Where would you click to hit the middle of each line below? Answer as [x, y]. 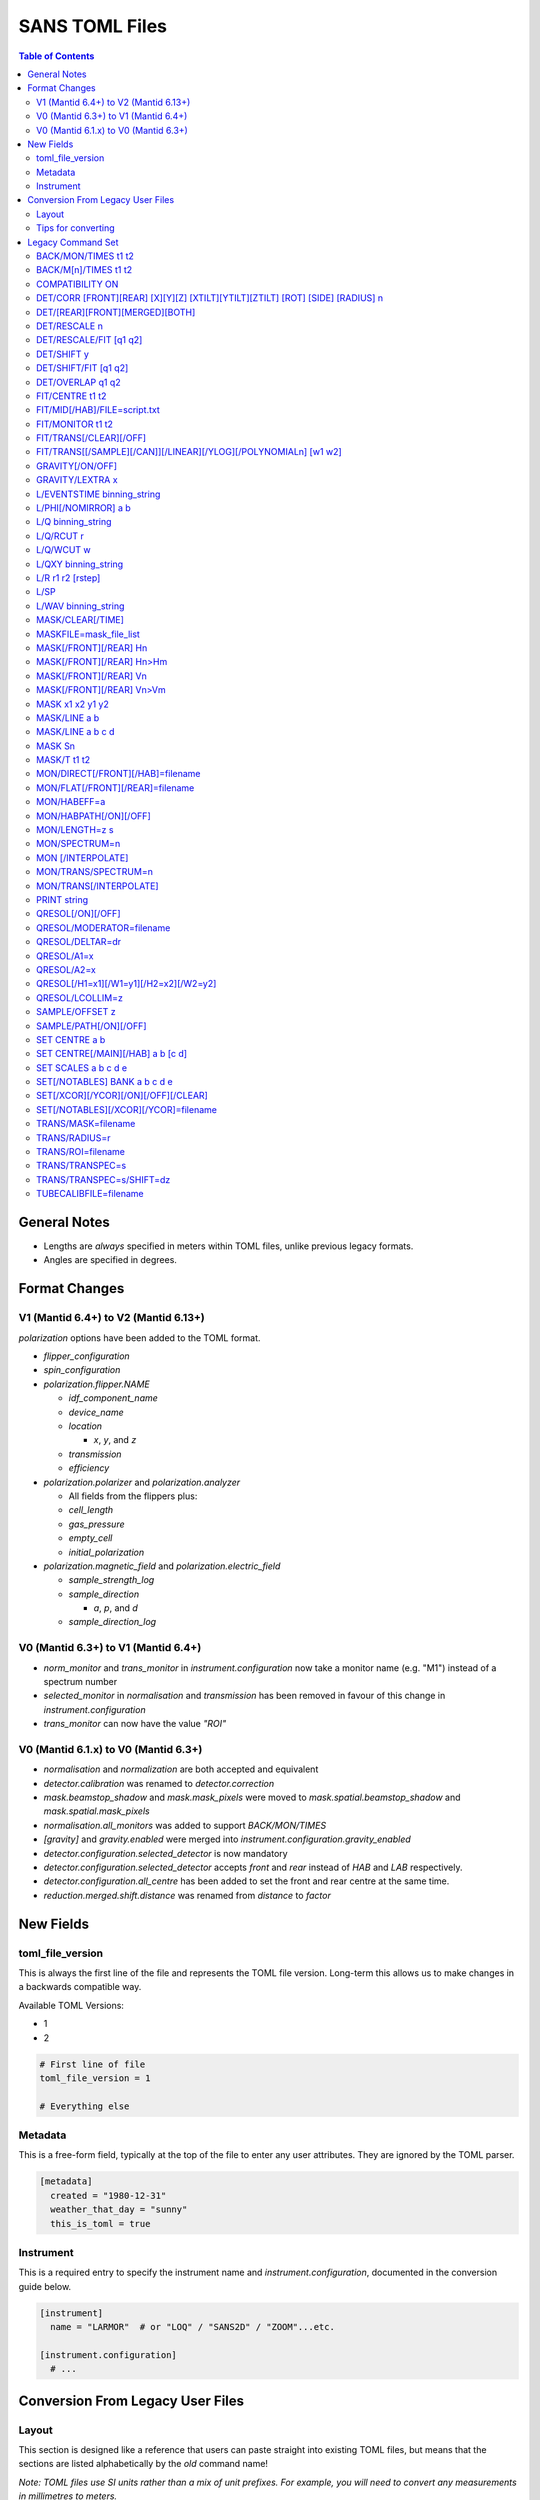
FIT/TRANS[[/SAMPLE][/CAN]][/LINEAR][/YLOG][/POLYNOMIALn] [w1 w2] [189, 452]
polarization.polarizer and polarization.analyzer [142, 1482]
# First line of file [92, 2064]
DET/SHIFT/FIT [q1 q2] [82, 368]
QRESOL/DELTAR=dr [79, 942]
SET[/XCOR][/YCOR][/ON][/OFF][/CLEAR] [122, 1096]
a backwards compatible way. [80, 1987]
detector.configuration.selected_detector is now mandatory [166, 1853]
